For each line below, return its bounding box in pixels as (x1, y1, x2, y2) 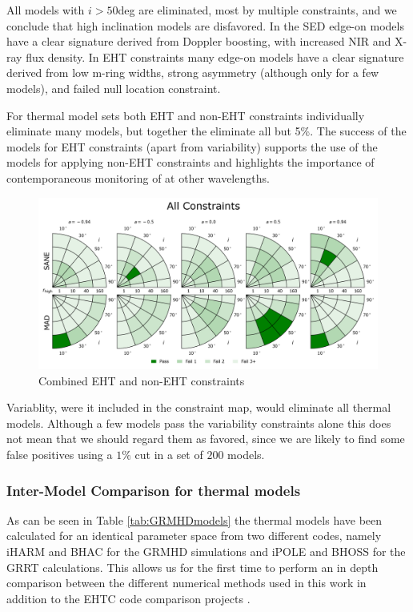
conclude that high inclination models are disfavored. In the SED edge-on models (6, 17, 404, 34)
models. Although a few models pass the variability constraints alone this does (6, 414, 391, 431)
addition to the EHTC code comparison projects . (6, 590, 251, 606)
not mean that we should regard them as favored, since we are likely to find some (6, 430, 405, 447)
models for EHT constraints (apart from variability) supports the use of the (6, 138, 378, 155)
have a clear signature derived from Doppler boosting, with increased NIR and (6, 33, 391, 50)
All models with (6, 2, 85, 18)
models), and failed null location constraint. (6, 79, 221, 96)
